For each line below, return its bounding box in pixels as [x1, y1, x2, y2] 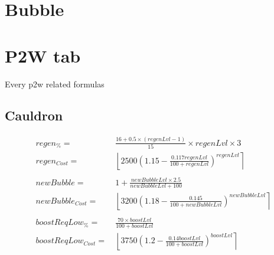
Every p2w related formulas [5, 77, 105, 90]
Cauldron [5, 106, 63, 125]
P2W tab [5, 43, 81, 67]
